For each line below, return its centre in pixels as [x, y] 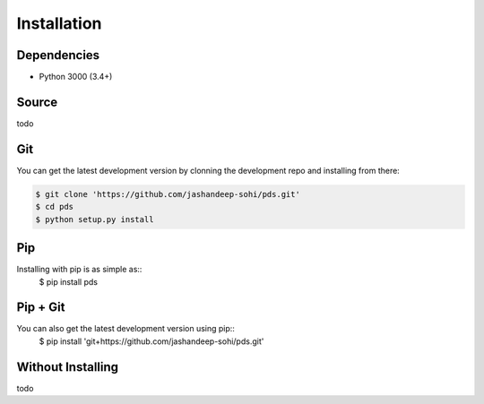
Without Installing [68, 367]
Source [37, 102]
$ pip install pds [69, 281]
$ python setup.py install [95, 219]
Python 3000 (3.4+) [76, 77]
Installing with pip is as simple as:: [79, 270]
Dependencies [58, 55]
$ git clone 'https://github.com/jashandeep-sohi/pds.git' [168, 194]
